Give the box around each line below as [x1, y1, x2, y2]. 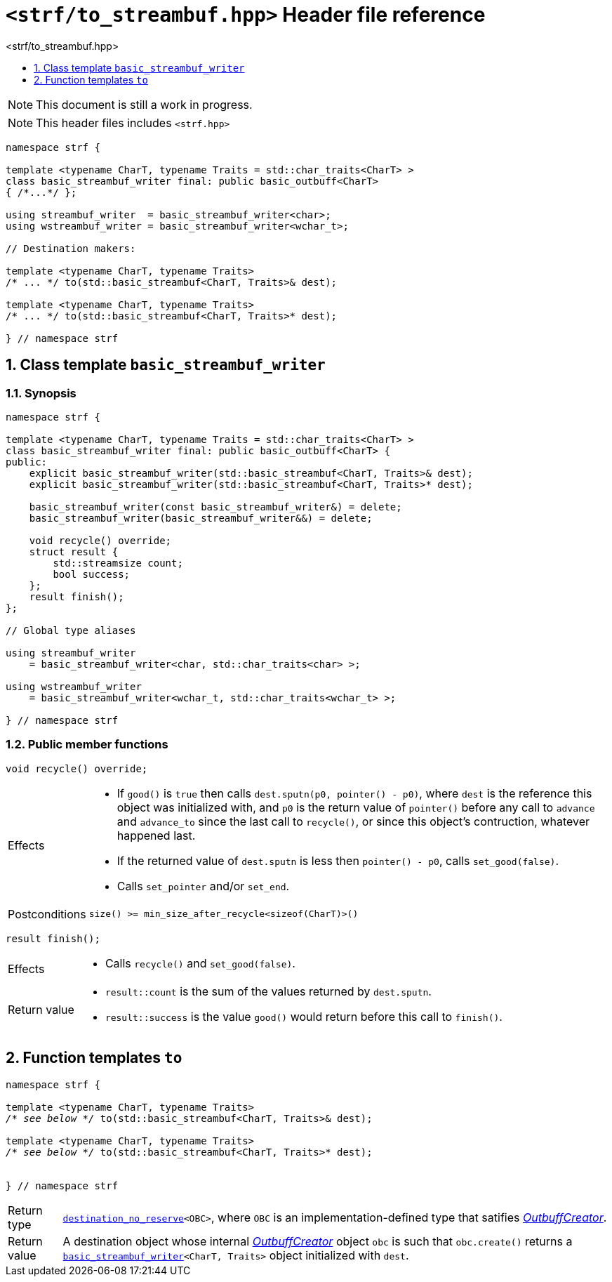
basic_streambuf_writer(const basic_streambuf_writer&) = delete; [29, 501, 402, 513]
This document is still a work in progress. [36, 97, 253, 112]
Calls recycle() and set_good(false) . [105, 956, 295, 970]
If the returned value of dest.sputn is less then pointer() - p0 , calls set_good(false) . [117, 853, 559, 868]
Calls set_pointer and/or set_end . [117, 878, 290, 893]
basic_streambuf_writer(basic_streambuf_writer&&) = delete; [29, 512, 373, 524]
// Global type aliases [6, 624, 136, 636]
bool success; [53, 568, 131, 580]
